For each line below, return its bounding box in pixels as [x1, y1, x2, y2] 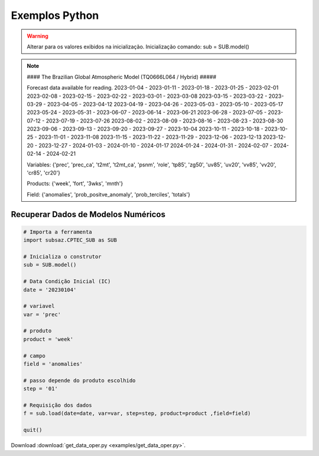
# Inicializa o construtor [23, 253, 102, 260]
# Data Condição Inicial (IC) [23, 278, 111, 285]
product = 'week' [23, 336, 74, 342]
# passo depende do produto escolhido [23, 377, 136, 383]
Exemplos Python [11, 9, 99, 22]
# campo [23, 352, 45, 359]
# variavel [23, 303, 55, 310]
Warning [27, 32, 48, 40]
